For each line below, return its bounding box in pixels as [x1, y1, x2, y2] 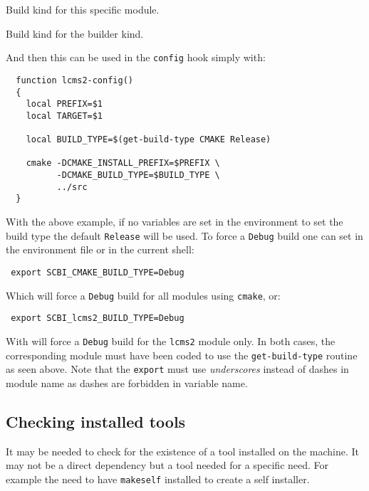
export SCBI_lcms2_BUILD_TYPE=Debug [11, 313, 184, 324]
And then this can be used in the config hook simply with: [6, 50, 266, 65]
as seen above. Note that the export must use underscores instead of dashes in [6, 361, 349, 376]
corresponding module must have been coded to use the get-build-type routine [6, 347, 358, 362]
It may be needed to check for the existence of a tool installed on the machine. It [6, 443, 359, 458]
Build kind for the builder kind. [6, 26, 144, 41]
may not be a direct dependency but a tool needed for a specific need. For [6, 458, 329, 472]
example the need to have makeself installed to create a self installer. [6, 471, 310, 486]
